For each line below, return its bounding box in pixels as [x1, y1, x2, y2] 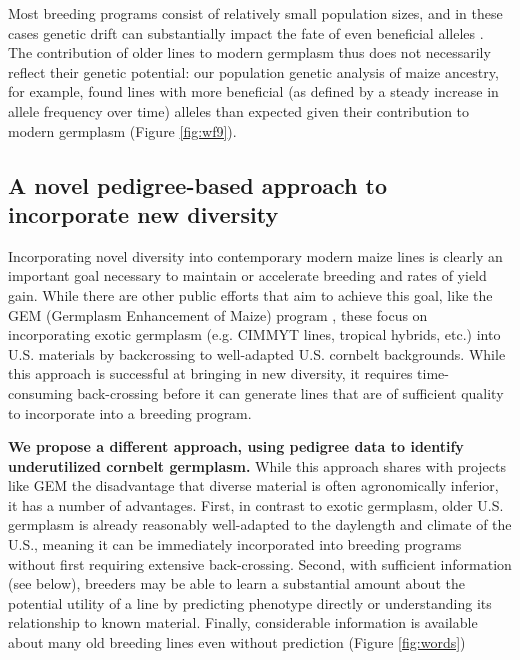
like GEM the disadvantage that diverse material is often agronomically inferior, [8, 475, 499, 496]
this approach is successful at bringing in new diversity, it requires [8, 363, 413, 384]
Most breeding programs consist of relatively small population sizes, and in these [8, 3, 503, 23]
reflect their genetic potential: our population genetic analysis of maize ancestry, [8, 61, 499, 82]
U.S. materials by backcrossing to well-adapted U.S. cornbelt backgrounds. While [8, 343, 506, 364]
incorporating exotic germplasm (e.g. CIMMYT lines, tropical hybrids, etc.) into [8, 324, 501, 345]
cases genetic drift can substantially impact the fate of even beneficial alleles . [8, 22, 484, 43]
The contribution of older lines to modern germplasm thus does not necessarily [8, 42, 491, 63]
